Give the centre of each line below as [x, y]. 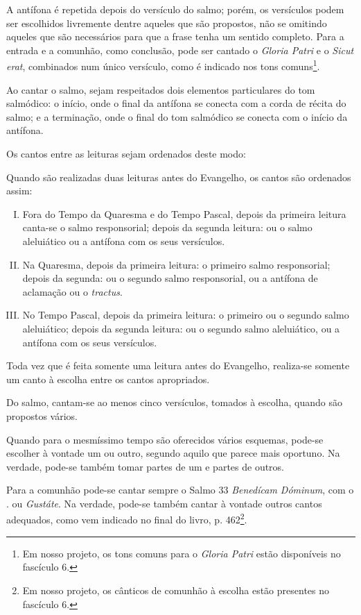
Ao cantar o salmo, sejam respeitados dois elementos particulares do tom [161, 89]
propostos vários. [42, 415]
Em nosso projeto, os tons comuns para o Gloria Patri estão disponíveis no [182, 553]
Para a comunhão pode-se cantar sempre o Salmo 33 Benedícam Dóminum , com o [180, 490]
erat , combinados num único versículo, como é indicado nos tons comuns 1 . [163, 65]
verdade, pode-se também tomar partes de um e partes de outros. [146, 466]
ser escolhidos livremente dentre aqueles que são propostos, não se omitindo [167, 23]
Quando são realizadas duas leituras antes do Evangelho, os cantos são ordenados [179, 177]
